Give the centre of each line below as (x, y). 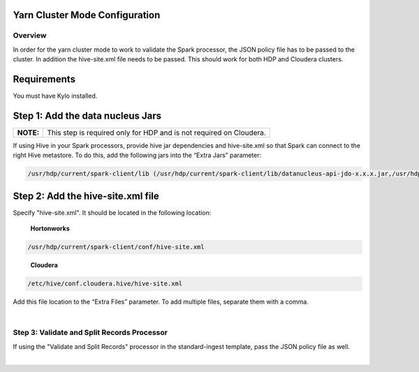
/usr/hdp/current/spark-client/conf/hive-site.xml (116, 247)
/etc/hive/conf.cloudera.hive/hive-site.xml (105, 284)
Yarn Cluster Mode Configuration (87, 15)
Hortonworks (50, 229)
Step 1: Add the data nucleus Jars (87, 116)
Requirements (44, 79)
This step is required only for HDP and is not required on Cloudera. (156, 133)
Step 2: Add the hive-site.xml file (86, 196)
